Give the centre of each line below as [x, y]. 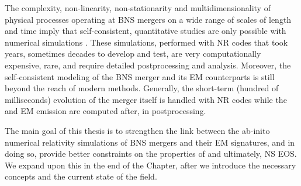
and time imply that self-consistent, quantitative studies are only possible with [146, 31]
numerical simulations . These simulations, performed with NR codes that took [146, 42]
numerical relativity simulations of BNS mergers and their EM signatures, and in [150, 142]
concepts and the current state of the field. [81, 176]
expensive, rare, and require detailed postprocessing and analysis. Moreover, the [148, 65]
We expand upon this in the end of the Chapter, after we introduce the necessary [150, 165]
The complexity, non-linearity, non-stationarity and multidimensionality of [138, 8]
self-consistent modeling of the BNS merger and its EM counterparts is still [140, 76]
